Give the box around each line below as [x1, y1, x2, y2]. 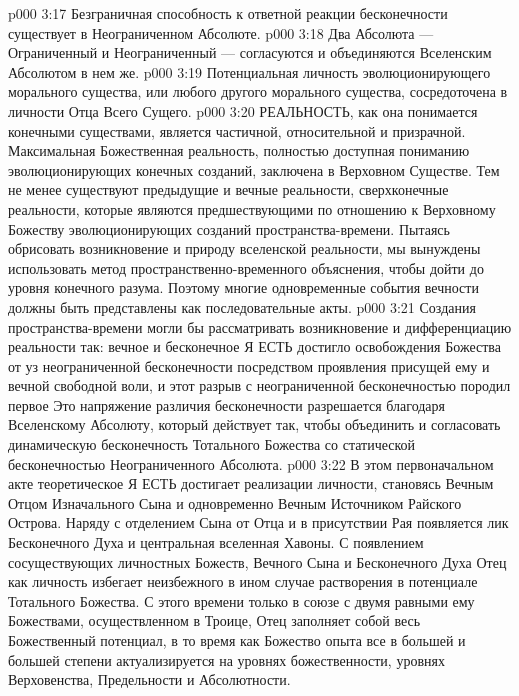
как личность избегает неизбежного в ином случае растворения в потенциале [8, 571, 478, 592]
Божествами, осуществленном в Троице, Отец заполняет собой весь [8, 610, 421, 631]
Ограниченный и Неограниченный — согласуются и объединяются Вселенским [8, 42, 492, 63]
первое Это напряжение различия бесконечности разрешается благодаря [8, 394, 446, 415]
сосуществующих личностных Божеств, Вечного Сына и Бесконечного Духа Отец [8, 551, 507, 572]
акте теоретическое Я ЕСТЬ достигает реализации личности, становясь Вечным [8, 473, 494, 494]
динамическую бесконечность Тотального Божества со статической [8, 434, 416, 455]
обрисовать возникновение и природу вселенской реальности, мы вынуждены [8, 238, 481, 259]
